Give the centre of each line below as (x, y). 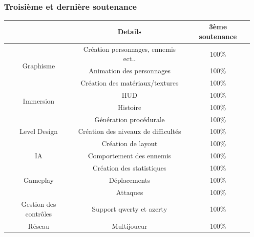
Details (129, 32)
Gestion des (39, 204)
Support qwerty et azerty (130, 209)
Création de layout (130, 143)
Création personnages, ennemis (129, 49)
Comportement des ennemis (130, 156)
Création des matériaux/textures (130, 83)
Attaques (129, 192)
